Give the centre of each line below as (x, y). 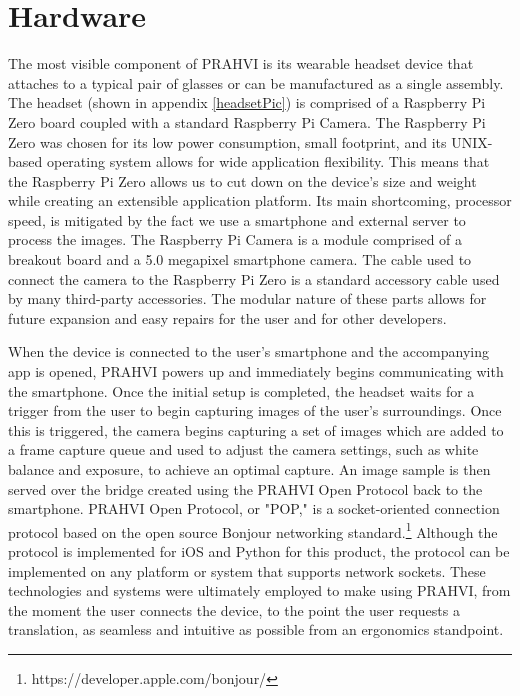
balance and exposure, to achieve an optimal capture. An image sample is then (249, 469)
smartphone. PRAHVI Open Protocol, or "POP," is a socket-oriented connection (254, 508)
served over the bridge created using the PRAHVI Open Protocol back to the (245, 488)
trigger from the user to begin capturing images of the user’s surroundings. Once (255, 410)
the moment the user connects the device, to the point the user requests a (234, 609)
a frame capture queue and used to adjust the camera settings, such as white (243, 449)
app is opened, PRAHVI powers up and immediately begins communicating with (256, 371)
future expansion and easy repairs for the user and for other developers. (227, 317)
